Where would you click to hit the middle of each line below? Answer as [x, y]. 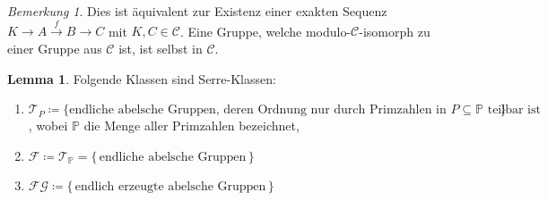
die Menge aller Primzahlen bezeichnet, [191, 126]
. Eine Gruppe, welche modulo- [265, 31]
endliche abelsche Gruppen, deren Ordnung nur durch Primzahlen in [258, 110]
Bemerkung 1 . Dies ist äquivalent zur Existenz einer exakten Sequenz [197, 11]
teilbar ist [514, 110]
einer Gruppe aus [55, 48]
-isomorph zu [395, 31]
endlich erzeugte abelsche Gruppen [170, 186]
